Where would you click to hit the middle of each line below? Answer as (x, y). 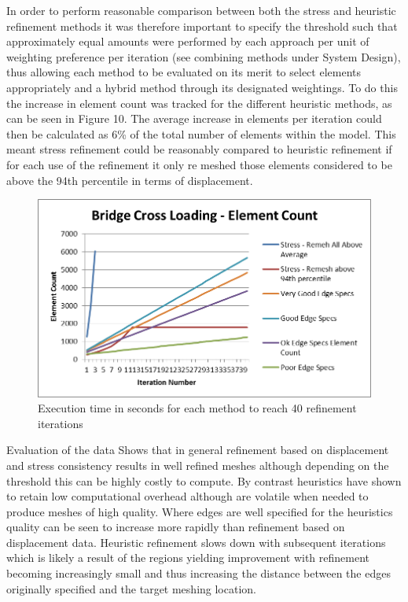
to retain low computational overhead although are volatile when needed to (187, 496)
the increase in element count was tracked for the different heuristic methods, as (199, 103)
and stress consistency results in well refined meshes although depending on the (198, 465)
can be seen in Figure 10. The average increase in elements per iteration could (194, 118)
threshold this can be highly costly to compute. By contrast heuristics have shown (204, 480)
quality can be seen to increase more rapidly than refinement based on (176, 527)
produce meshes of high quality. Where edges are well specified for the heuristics (200, 511)
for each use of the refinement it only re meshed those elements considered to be (199, 164)
